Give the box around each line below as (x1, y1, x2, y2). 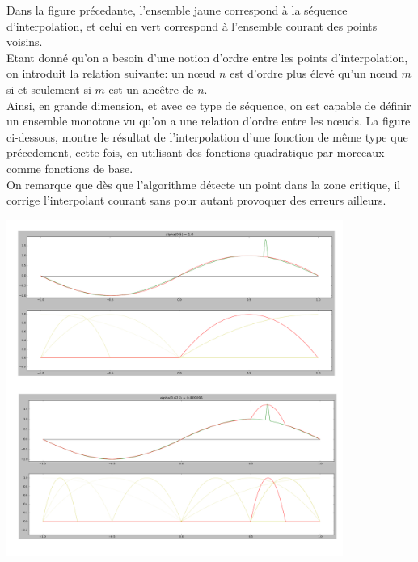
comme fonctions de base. (6, 159, 133, 176)
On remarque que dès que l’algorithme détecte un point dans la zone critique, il (6, 175, 401, 192)
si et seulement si (6, 80, 91, 97)
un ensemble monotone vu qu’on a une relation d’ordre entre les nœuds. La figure (6, 112, 411, 129)
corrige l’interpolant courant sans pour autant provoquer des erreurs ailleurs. (6, 192, 386, 209)
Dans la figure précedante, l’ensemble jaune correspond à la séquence (6, 2, 348, 18)
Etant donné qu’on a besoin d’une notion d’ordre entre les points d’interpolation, (6, 49, 408, 65)
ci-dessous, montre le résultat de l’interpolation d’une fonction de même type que (6, 128, 408, 145)
